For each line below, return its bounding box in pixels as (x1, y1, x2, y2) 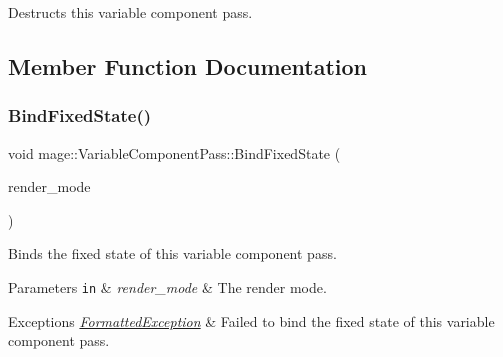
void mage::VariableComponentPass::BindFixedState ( (8, 142, 341, 163)
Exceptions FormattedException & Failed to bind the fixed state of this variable (8, 310, 495, 331)
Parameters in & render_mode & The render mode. (8, 276, 327, 297)
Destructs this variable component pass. (8, 2, 253, 22)
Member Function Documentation (8, 50, 368, 81)
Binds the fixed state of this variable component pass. (8, 243, 337, 264)
